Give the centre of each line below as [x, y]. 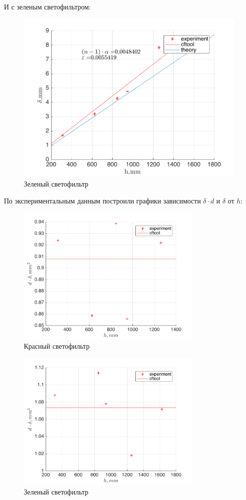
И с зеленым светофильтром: [48, 6]
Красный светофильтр [57, 346]
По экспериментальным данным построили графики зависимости [102, 200]
